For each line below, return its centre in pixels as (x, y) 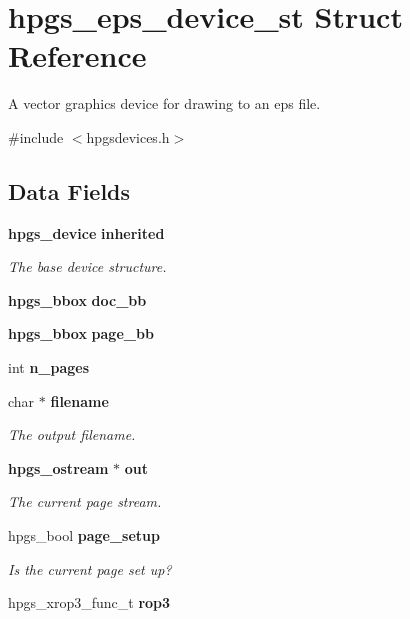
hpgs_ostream (58, 467)
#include (36, 136)
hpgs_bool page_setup (84, 535)
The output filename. (72, 434)
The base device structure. (87, 266)
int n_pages (49, 367)
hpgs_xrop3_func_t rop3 (89, 602)
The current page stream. (85, 501)
